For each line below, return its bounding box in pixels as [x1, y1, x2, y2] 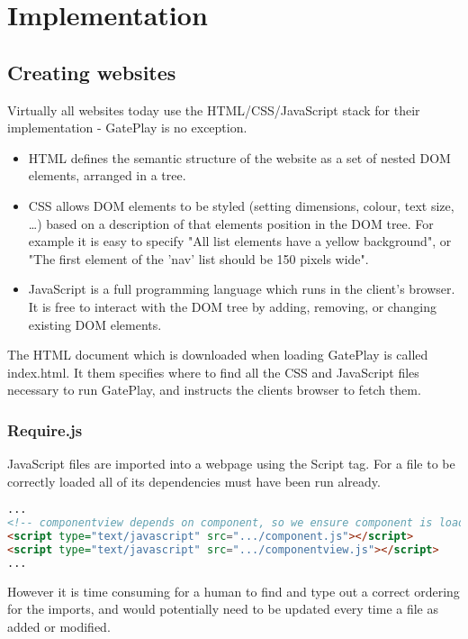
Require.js [7, 418, 83, 441]
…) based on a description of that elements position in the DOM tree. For [28, 214, 434, 233]
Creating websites [7, 58, 176, 86]
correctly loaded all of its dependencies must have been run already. [7, 471, 381, 490]
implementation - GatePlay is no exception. [7, 118, 247, 137]
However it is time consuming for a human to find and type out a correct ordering [7, 581, 460, 600]
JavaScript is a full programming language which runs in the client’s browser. [28, 279, 455, 298]
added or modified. [7, 616, 111, 635]
